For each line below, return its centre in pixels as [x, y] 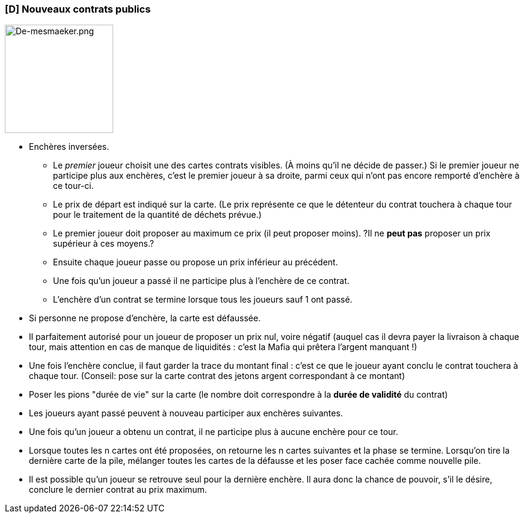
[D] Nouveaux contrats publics [78, 9]
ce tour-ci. [73, 186]
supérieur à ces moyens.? [103, 244]
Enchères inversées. [69, 147]
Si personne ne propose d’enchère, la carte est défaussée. [145, 318]
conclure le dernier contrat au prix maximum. [118, 490]
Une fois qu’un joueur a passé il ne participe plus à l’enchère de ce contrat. [201, 281]
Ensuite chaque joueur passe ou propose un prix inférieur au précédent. [196, 262]
